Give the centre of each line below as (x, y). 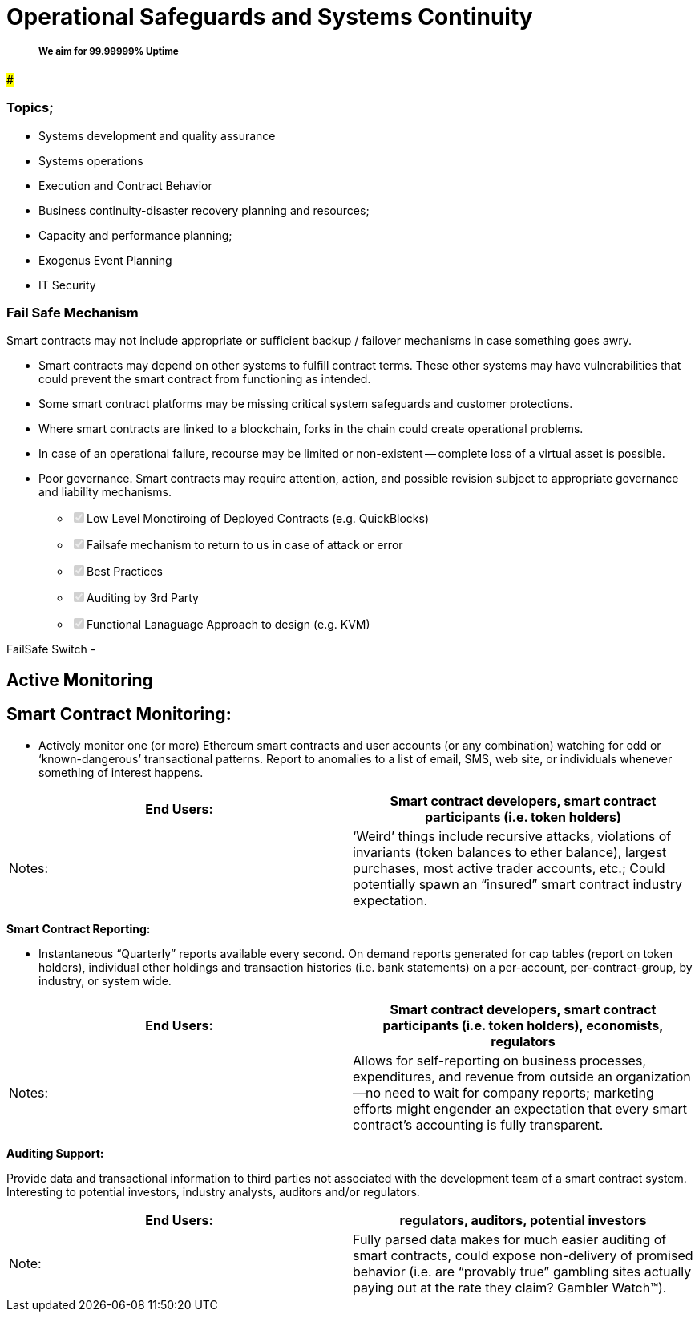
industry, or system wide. (105, 980)
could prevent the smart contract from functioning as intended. (205, 379)
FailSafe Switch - (51, 649)
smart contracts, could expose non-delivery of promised (523, 1255)
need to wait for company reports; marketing (519, 1092)
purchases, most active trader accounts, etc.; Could (509, 868)
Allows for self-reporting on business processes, (499, 1060)
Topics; (30, 108)
